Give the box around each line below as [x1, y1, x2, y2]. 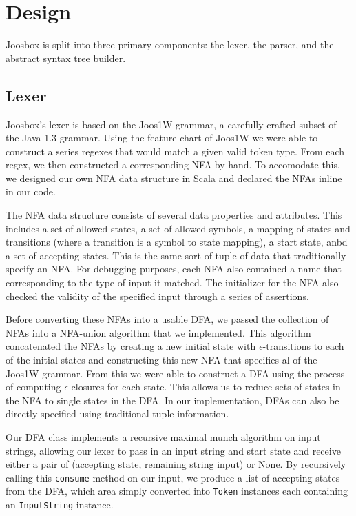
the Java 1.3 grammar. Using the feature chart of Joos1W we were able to [6, 130, 318, 145]
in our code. [6, 184, 56, 199]
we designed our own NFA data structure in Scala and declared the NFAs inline [6, 170, 342, 185]
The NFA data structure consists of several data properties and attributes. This [6, 208, 342, 222]
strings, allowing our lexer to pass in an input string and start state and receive [6, 443, 341, 457]
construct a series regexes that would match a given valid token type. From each [6, 143, 345, 158]
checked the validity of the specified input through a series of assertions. [6, 288, 309, 303]
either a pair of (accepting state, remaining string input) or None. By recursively [6, 457, 346, 471]
